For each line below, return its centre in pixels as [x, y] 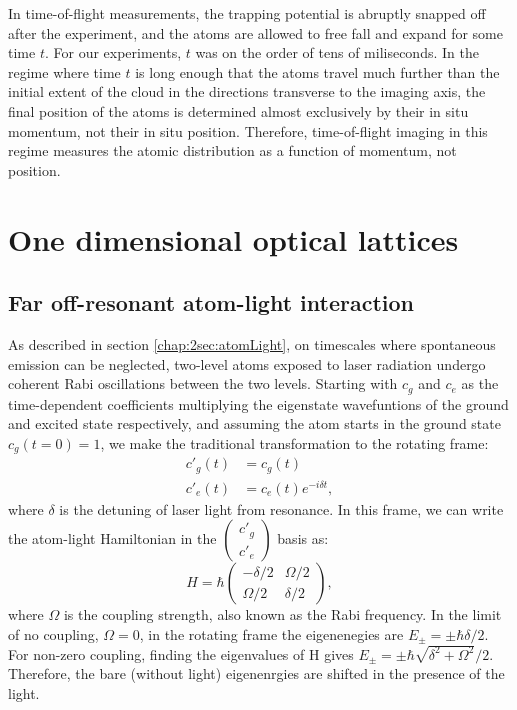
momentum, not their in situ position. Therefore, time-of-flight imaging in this [248, 130]
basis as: [303, 538]
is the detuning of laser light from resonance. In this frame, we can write [281, 508]
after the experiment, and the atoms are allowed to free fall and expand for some [255, 32]
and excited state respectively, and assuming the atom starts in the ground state [254, 423]
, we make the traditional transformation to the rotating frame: [294, 442]
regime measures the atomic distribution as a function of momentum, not [232, 150]
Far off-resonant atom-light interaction [211, 302]
